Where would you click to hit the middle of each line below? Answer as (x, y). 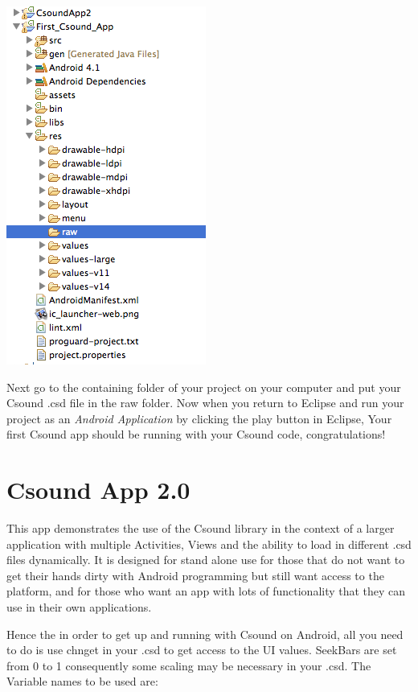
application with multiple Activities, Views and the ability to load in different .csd (209, 544)
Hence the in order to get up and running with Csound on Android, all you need (205, 634)
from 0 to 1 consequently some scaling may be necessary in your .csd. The (189, 665)
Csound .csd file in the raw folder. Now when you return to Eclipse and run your (205, 403)
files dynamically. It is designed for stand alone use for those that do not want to (206, 560)
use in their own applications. (79, 607)
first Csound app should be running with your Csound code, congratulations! (196, 434)
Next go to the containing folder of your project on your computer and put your (204, 387)
